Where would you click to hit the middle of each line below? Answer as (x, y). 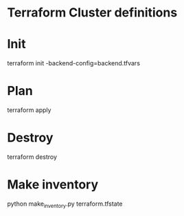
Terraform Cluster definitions (92, 13)
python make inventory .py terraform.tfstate (65, 204)
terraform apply (29, 110)
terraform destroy (32, 157)
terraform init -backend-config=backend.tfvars (74, 63)
